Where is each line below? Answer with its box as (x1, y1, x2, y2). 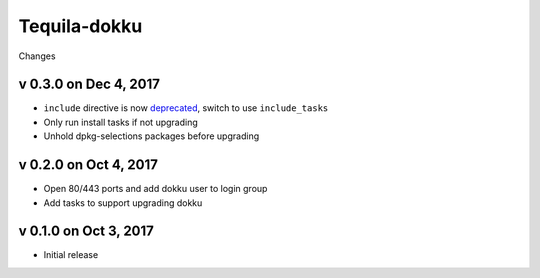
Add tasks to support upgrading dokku (43, 196, 203, 209)
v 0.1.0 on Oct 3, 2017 (18, 223, 155, 240)
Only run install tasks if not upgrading (43, 116, 199, 128)
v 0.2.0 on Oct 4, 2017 (18, 156, 159, 174)
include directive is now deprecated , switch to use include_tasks (43, 102, 329, 114)
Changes (18, 50, 56, 62)
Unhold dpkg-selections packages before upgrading (43, 130, 260, 142)
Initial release (43, 249, 99, 261)
